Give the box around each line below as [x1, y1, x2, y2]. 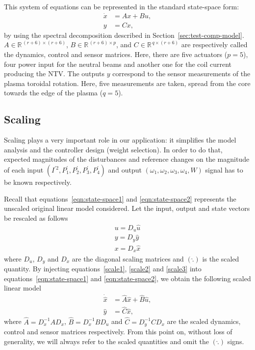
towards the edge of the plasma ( [4, 87, 103, 98]
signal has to [205, 165, 243, 175]
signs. [227, 336, 244, 346]
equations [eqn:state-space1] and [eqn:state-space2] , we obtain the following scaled [4, 273, 251, 283]
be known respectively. [4, 177, 72, 187]
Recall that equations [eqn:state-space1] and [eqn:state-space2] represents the [4, 193, 236, 204]
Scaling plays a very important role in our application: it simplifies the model [4, 135, 236, 145]
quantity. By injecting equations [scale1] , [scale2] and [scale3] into [4, 263, 202, 273]
